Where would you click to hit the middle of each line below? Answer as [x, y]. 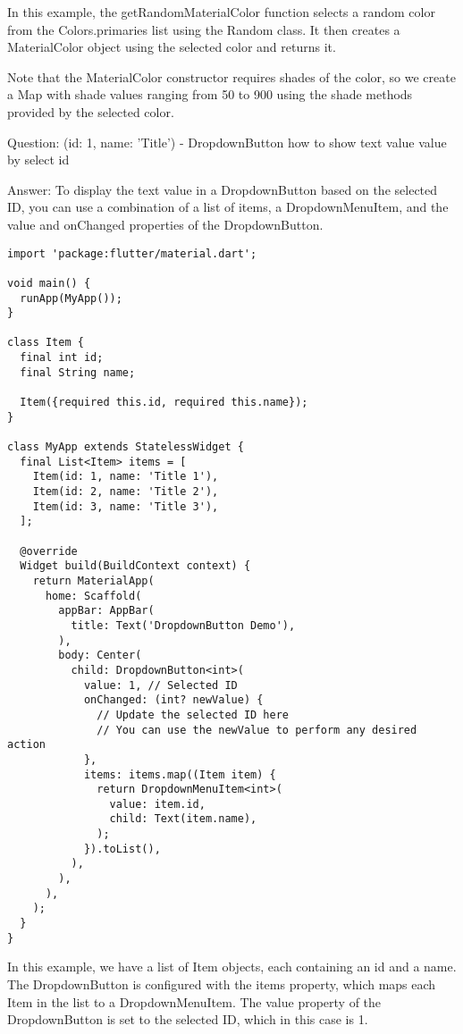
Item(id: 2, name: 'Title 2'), [126, 492]
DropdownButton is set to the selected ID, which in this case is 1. [188, 1019]
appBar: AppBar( [106, 611]
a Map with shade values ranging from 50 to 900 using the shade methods [210, 94]
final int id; [62, 358]
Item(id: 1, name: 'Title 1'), [126, 477]
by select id [38, 160]
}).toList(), [122, 849]
